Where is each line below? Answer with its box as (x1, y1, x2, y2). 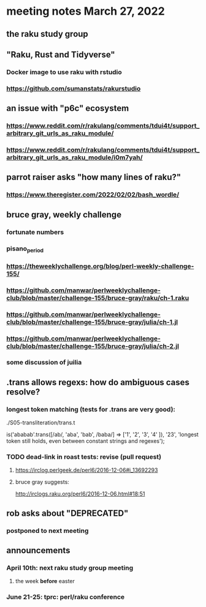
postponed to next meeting (6, 526, 89, 535)
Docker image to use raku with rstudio (6, 67, 123, 76)
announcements (6, 545, 71, 556)
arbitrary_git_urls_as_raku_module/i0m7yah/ (6, 153, 143, 162)
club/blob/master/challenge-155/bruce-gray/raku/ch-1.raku (6, 293, 189, 302)
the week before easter (15, 578, 75, 585)
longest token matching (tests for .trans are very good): (6, 405, 176, 413)
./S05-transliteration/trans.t (6, 419, 75, 426)
